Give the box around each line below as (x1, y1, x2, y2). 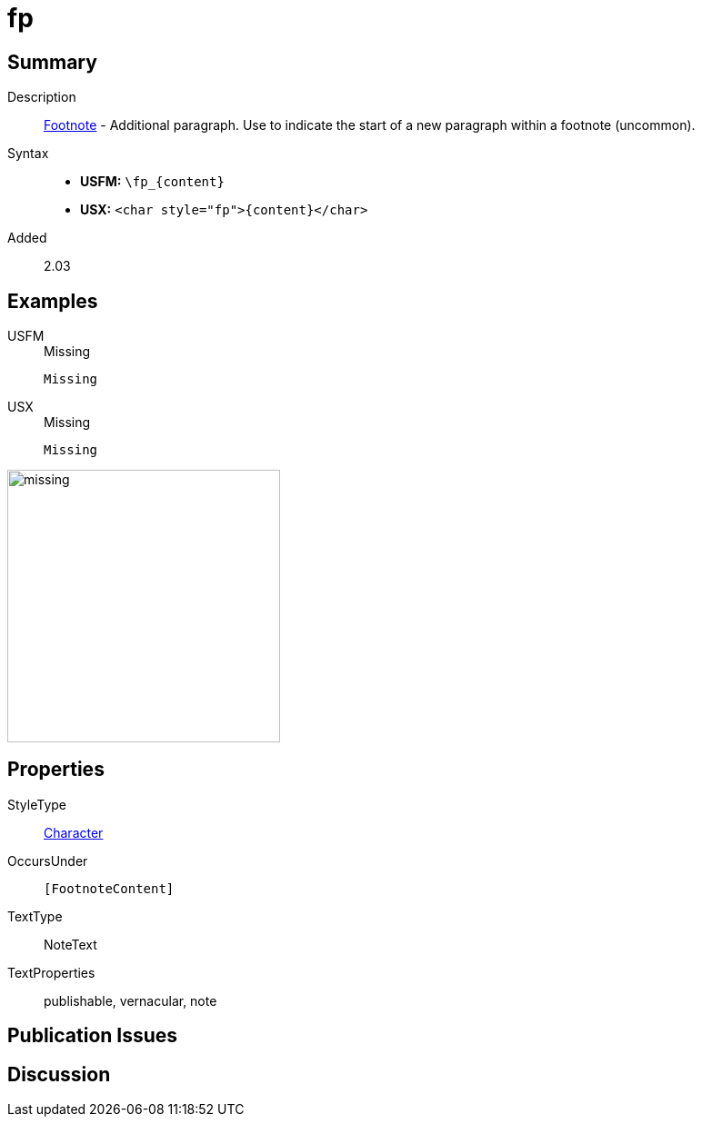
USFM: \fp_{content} (80, 174, 225, 190)
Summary (7, 50, 97, 74)
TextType (7, 908, 63, 924)
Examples (7, 289, 98, 313)
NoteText (44, 936, 97, 952)
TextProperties (7, 964, 95, 980)
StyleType (7, 796, 66, 812)
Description (7, 89, 76, 105)
